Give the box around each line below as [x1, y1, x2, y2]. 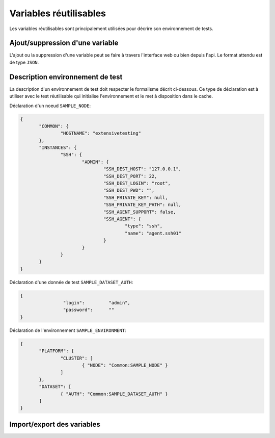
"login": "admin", [63, 300, 131, 306]
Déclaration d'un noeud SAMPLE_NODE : [9, 102, 91, 109]
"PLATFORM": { [39, 348, 74, 354]
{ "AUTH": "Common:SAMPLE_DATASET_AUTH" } [60, 391, 168, 397]
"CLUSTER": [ [60, 355, 93, 361]
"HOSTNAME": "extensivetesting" [60, 131, 141, 136]
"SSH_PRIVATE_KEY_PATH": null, [103, 202, 182, 208]
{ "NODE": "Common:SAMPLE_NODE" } [81, 363, 168, 368]
